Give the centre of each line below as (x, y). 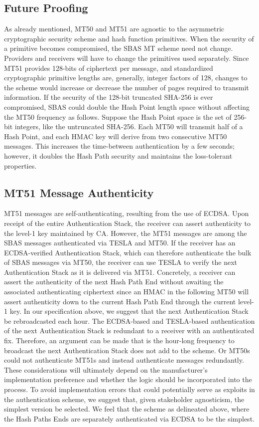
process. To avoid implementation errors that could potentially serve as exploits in (129, 389)
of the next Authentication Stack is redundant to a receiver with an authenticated (129, 330)
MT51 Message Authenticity (79, 192)
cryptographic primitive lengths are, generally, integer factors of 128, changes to (126, 78)
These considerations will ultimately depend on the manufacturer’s (106, 369)
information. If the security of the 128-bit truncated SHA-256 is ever (109, 97)
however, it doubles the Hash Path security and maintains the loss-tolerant (118, 155)
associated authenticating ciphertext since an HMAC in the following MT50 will (127, 292)
